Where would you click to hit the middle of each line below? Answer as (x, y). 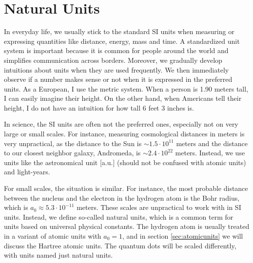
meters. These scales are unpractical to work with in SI (159, 207)
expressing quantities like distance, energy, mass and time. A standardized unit (122, 41)
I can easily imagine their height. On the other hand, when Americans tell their (123, 98)
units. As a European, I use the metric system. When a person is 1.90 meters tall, (126, 88)
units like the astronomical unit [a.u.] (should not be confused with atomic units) (125, 162)
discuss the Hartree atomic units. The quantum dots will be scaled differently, (120, 245)
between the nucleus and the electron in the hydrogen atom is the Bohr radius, (122, 197)
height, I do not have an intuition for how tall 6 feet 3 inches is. (99, 107)
